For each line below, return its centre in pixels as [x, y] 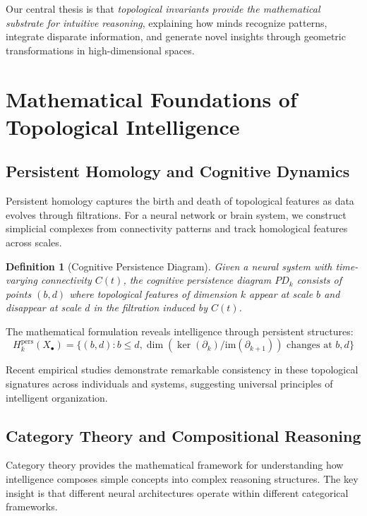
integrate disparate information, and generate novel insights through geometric [176, 36]
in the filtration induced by [151, 307]
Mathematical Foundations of [151, 98]
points [19, 293]
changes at [309, 346]
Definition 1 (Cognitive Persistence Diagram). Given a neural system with [169, 266]
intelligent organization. [57, 397]
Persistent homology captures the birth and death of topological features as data [180, 201]
